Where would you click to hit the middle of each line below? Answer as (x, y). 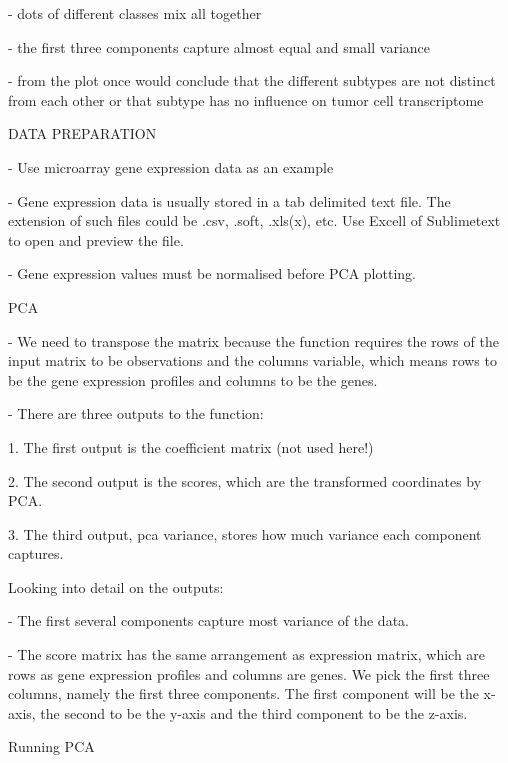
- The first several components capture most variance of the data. (208, 620)
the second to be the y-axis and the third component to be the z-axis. (254, 712)
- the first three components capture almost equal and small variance (219, 46)
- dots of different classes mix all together (135, 13)
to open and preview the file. (96, 239)
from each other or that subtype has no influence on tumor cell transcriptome (246, 99)
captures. (36, 553)
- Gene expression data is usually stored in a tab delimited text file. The (229, 200)
